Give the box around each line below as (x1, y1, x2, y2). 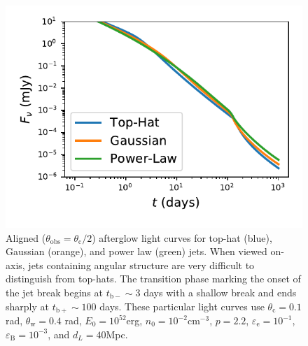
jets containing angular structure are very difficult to (28, 257, 255, 272)
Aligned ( (6, 230, 46, 245)
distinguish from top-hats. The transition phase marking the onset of (6, 271, 301, 286)
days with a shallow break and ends (143, 284, 297, 299)
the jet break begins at (6, 284, 103, 299)
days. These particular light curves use (99, 298, 265, 313)
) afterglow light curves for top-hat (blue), (92, 230, 272, 245)
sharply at (6, 298, 49, 313)
